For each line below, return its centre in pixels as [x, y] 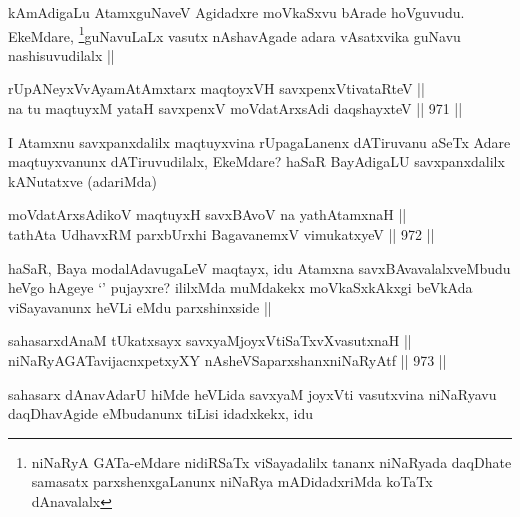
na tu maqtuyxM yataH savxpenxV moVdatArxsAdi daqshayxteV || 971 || [235, 108]
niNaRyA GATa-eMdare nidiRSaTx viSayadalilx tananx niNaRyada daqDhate [271, 461]
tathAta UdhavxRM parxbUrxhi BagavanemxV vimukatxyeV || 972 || [221, 234]
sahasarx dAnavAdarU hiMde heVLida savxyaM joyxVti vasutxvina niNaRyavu [252, 393]
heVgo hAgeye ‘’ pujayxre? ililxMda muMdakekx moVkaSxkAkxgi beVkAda [240, 287]
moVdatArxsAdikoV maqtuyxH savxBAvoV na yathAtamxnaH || [207, 214]
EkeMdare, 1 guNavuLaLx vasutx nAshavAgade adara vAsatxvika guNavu [234, 34]
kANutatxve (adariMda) [83, 180]
